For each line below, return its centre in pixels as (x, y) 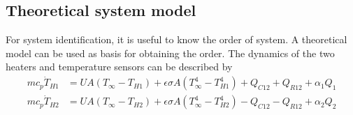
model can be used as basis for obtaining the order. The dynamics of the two (170, 53)
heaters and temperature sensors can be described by (119, 67)
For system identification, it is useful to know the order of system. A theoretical (176, 39)
